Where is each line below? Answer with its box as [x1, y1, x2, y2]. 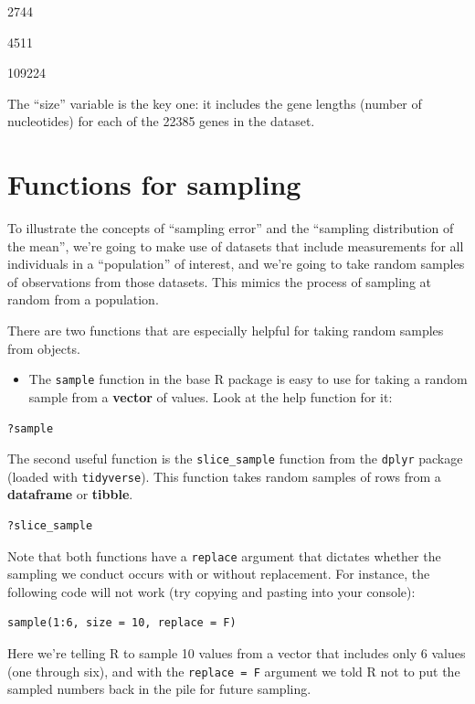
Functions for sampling [7, 165, 301, 203]
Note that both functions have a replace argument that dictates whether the [7, 546, 441, 565]
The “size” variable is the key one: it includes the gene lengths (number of [7, 93, 422, 112]
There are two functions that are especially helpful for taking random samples [7, 321, 444, 340]
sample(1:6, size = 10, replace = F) [7, 616, 237, 630]
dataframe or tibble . [7, 485, 133, 504]
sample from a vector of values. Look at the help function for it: [28, 387, 393, 406]
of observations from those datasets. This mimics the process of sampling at [7, 272, 432, 291]
